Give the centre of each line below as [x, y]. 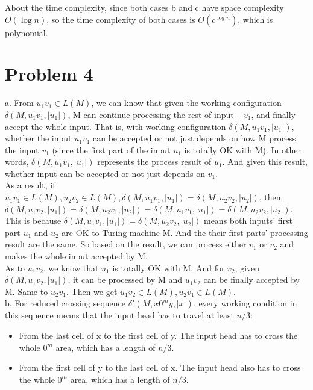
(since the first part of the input [111, 150]
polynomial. [27, 32]
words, [17, 162]
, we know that [71, 268]
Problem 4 [49, 74]
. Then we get [92, 291]
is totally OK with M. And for [169, 268]
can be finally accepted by [251, 280]
